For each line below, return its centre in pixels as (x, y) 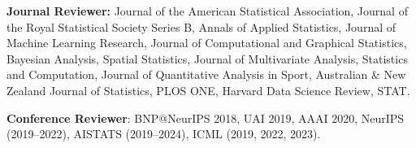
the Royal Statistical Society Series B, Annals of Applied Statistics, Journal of (201, 26)
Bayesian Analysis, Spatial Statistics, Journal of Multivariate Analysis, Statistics (207, 58)
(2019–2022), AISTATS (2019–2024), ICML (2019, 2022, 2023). (164, 134)
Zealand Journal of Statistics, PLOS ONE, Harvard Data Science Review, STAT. (208, 90)
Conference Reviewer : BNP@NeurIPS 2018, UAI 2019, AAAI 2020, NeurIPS (206, 118)
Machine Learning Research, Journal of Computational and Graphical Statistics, (207, 43)
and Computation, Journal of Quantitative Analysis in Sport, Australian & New (206, 74)
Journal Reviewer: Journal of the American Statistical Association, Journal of (207, 11)
